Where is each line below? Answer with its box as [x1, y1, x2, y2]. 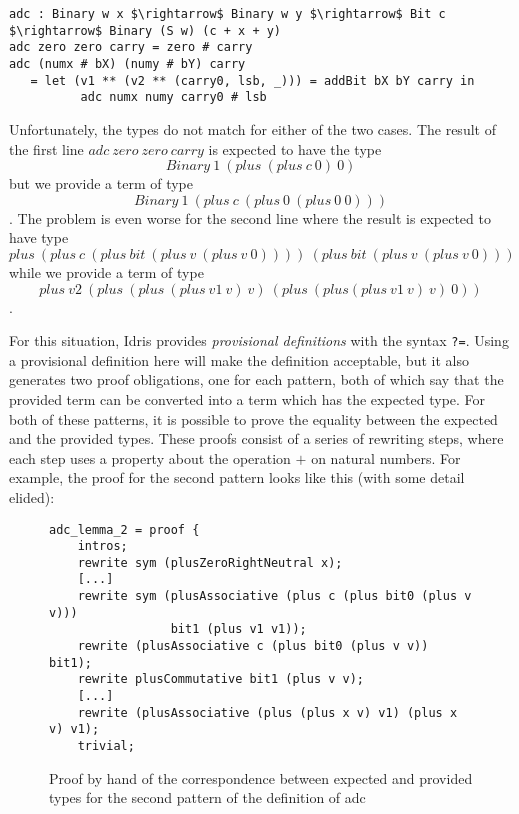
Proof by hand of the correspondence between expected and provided [49, 767, 473, 788]
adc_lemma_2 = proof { [49, 522, 200, 537]
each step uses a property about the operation [9, 447, 291, 468]
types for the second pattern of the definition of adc [49, 787, 366, 808]
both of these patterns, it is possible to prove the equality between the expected [9, 408, 498, 429]
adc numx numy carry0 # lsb [80, 90, 267, 105]
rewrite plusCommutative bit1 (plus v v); [77, 672, 364, 687]
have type [9, 227, 69, 248]
